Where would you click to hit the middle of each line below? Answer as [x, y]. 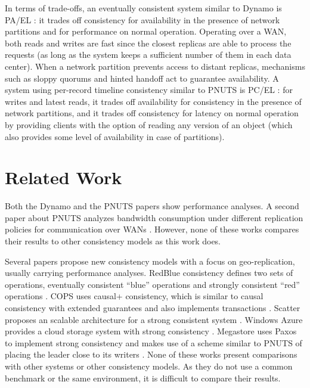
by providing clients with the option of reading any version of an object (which [149, 124]
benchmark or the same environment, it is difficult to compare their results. [143, 378]
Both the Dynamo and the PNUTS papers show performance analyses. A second [152, 206]
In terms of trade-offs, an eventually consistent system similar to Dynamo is [143, 8]
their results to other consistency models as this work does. [113, 241]
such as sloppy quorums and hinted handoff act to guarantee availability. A [142, 78]
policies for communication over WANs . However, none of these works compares [152, 229]
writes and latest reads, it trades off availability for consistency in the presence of [153, 101]
